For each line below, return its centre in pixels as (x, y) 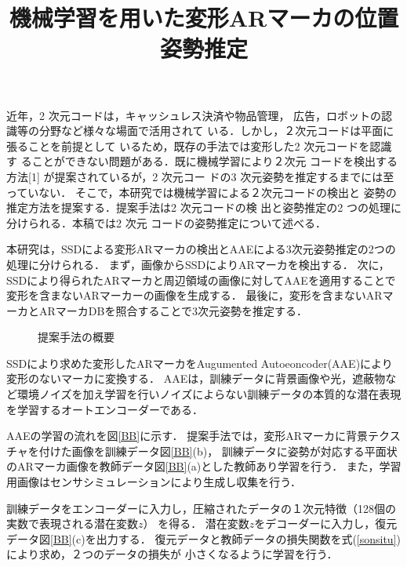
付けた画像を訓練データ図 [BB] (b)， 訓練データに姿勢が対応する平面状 (218, 451)
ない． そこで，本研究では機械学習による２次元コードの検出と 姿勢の (218, 192)
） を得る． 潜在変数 (196, 523)
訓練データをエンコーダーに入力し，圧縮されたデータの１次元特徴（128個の (201, 508)
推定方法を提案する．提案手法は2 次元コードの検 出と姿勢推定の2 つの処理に (204, 207)
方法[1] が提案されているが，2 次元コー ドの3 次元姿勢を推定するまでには (195, 176)
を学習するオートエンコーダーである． (105, 409)
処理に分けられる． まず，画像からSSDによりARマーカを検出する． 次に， (198, 264)
